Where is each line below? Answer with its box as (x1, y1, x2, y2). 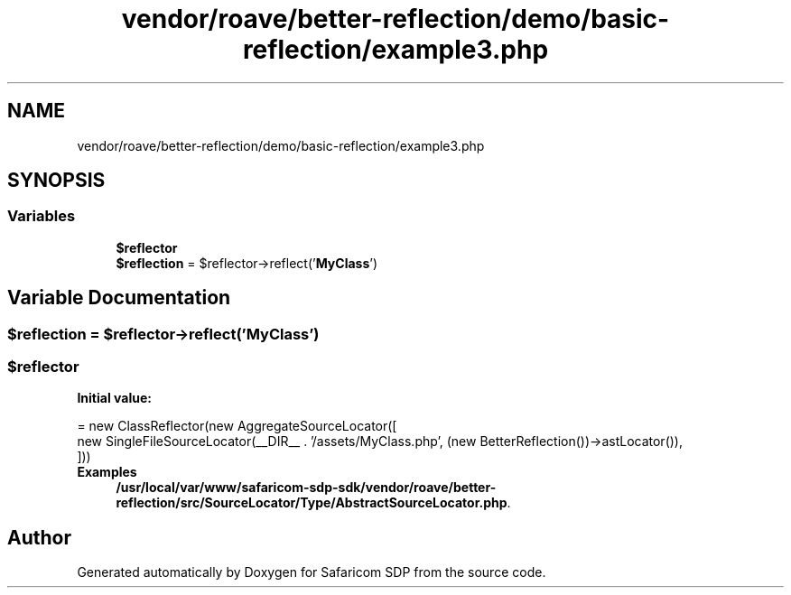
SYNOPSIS (7, 169, 106, 192)
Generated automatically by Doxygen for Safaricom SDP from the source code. (77, 564, 546, 581)
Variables (7, 207, 76, 226)
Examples (77, 464, 137, 480)
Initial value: (77, 390, 152, 406)
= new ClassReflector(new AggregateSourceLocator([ (77, 418, 397, 434)
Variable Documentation (7, 286, 231, 310)
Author (7, 525, 71, 549)
